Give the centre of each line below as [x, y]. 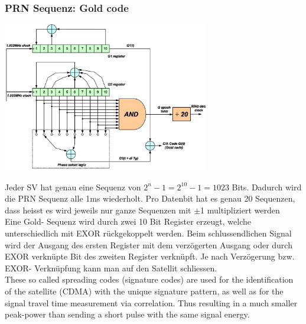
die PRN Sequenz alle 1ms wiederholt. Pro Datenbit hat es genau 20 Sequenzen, [150, 198]
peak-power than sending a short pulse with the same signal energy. [127, 314]
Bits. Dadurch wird [267, 187]
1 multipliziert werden [240, 210]
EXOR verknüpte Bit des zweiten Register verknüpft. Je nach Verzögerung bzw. [150, 256]
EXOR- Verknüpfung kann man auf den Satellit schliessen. [111, 268]
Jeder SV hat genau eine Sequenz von [73, 187]
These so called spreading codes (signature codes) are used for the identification [149, 279]
